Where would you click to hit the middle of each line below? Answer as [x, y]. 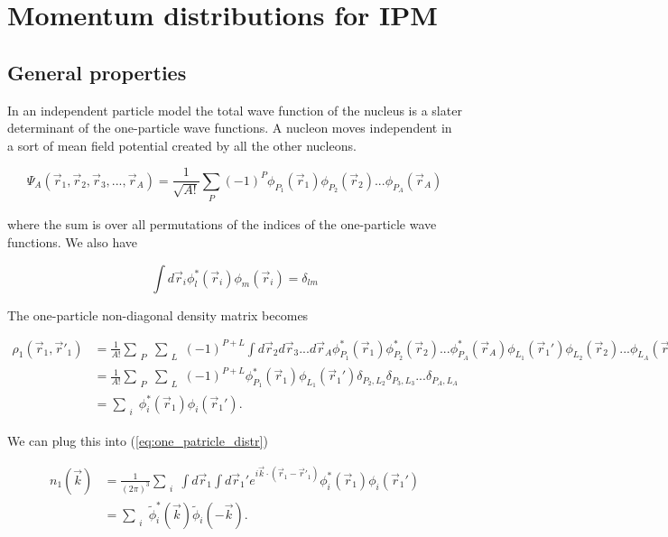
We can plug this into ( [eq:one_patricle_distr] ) [138, 441]
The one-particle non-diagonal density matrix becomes [158, 315]
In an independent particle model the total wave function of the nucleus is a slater [235, 110]
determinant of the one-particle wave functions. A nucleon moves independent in [230, 128]
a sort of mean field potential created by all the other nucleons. [182, 145]
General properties [97, 72]
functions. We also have [73, 241]
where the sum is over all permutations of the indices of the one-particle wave [222, 224]
